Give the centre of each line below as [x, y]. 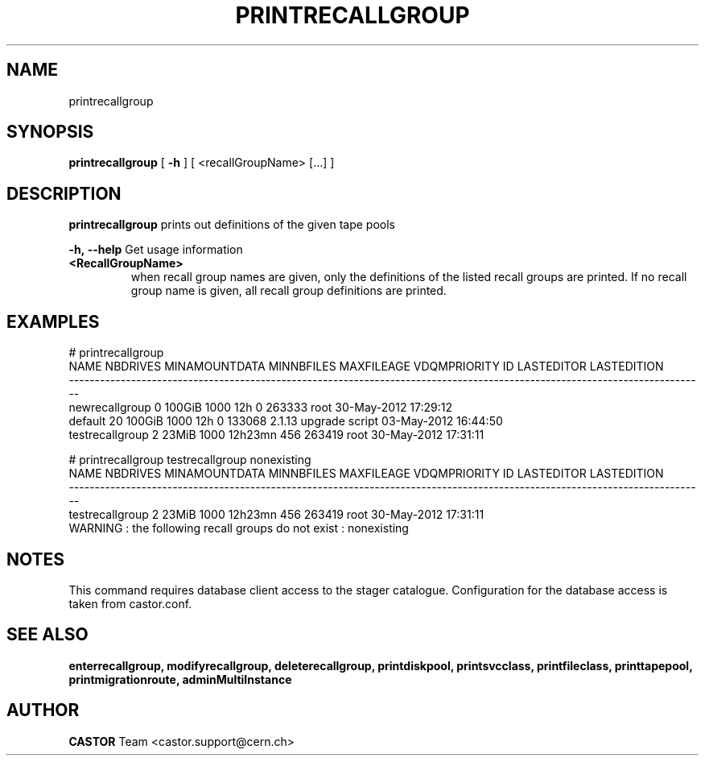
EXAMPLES [53, 321]
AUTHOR [43, 710]
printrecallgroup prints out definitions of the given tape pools [232, 225]
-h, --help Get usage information [156, 250]
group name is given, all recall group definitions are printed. [289, 291]
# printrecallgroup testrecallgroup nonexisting [190, 460]
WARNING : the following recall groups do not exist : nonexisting [239, 528]
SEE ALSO [47, 635]
